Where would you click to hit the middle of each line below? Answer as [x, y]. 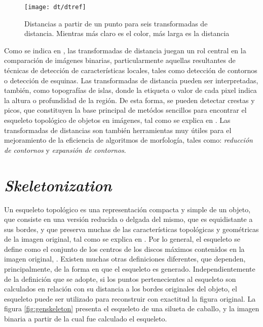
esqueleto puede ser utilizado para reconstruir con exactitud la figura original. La [130, 298]
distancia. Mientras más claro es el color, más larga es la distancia [127, 33]
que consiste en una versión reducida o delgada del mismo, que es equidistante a [128, 219]
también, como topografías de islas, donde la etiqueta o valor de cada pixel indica [130, 90]
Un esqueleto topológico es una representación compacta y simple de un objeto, [127, 209]
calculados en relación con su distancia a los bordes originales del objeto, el [121, 289]
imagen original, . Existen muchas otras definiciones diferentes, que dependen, [125, 259]
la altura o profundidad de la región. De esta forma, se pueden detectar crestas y [129, 100]
